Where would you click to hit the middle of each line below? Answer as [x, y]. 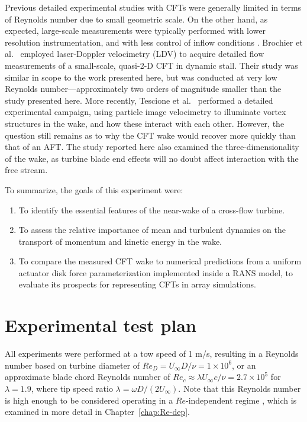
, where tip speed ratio [72, 388]
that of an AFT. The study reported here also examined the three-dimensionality [152, 147]
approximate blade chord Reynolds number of [88, 377]
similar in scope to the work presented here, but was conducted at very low [141, 77]
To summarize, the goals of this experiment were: [94, 189]
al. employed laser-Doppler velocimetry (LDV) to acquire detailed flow [135, 54]
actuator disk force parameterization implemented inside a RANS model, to [156, 272]
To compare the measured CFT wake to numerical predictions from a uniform [160, 261]
